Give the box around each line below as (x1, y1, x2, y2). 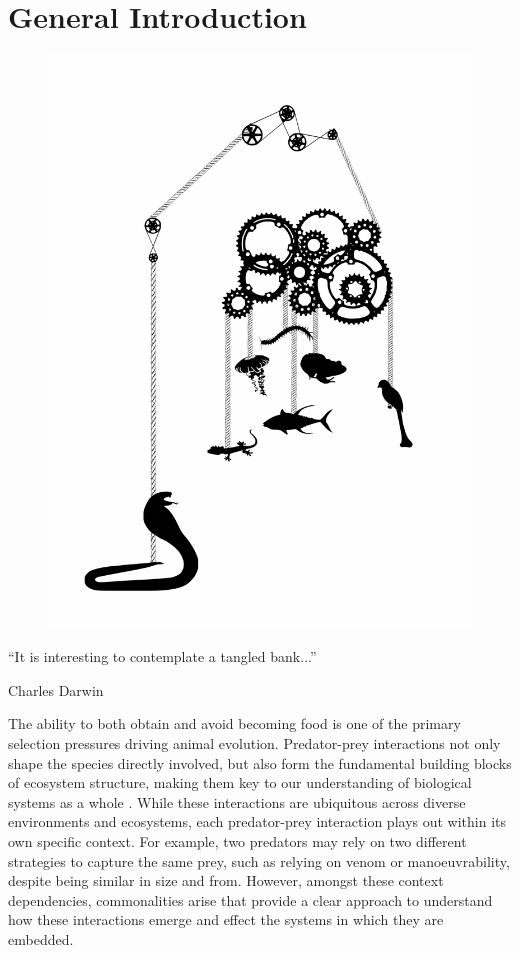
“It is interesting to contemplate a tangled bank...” (8, 646, 317, 667)
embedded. (8, 928, 74, 949)
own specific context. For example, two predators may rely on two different (8, 831, 467, 852)
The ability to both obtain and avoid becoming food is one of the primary (8, 713, 461, 734)
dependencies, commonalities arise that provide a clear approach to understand (8, 889, 493, 910)
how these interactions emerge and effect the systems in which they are (8, 909, 444, 930)
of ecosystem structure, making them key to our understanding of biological (8, 772, 472, 793)
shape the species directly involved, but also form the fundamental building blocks (8, 752, 512, 773)
